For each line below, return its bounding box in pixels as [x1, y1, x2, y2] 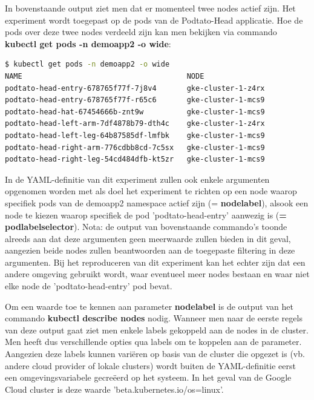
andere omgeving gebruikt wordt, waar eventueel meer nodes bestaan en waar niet [5, 267, 310, 280]
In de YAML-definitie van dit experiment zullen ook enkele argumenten [5, 172, 270, 185]
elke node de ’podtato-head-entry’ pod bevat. [5, 280, 172, 292]
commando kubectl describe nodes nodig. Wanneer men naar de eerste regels [5, 312, 303, 324]
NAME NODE [5, 71, 204, 80]
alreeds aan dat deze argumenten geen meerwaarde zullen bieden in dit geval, [5, 232, 291, 244]
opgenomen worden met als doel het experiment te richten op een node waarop [5, 185, 297, 197]
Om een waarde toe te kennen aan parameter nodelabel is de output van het [5, 300, 293, 312]
